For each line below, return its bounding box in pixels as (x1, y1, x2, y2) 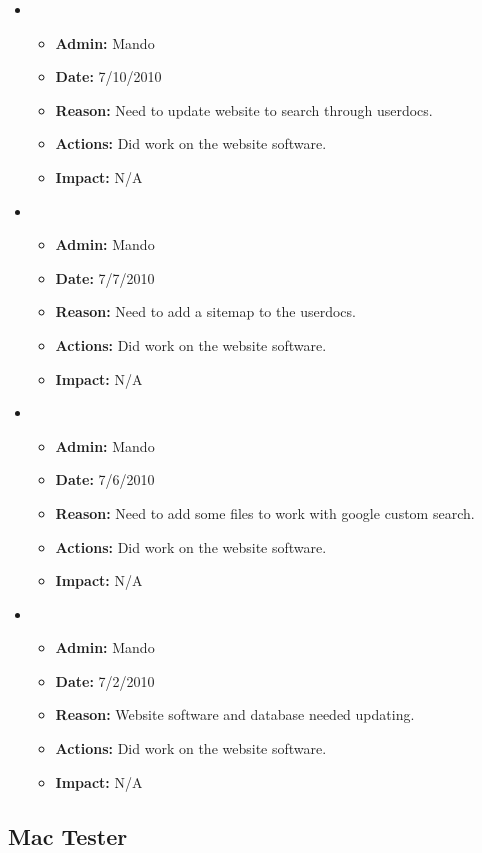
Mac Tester (8, 820, 128, 851)
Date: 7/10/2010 (55, 66, 162, 87)
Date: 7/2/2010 (55, 670, 155, 691)
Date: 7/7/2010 (55, 267, 155, 288)
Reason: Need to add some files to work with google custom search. (55, 502, 475, 523)
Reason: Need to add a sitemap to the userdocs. (55, 301, 356, 322)
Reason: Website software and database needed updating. (55, 704, 415, 725)
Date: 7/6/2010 (55, 469, 155, 490)
